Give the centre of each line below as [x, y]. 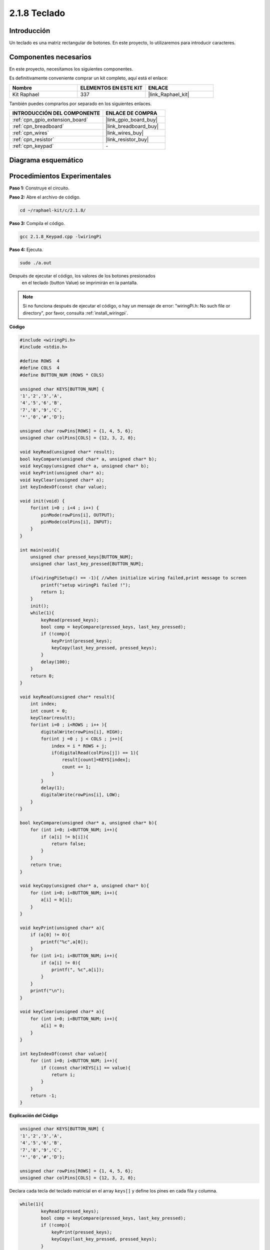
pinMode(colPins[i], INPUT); [76, 522]
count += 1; [76, 767]
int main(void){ [40, 550]
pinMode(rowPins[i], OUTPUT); [78, 515]
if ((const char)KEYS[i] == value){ [86, 1068]
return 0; [42, 676]
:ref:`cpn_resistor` [33, 139]
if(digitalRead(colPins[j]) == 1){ [95, 753]
